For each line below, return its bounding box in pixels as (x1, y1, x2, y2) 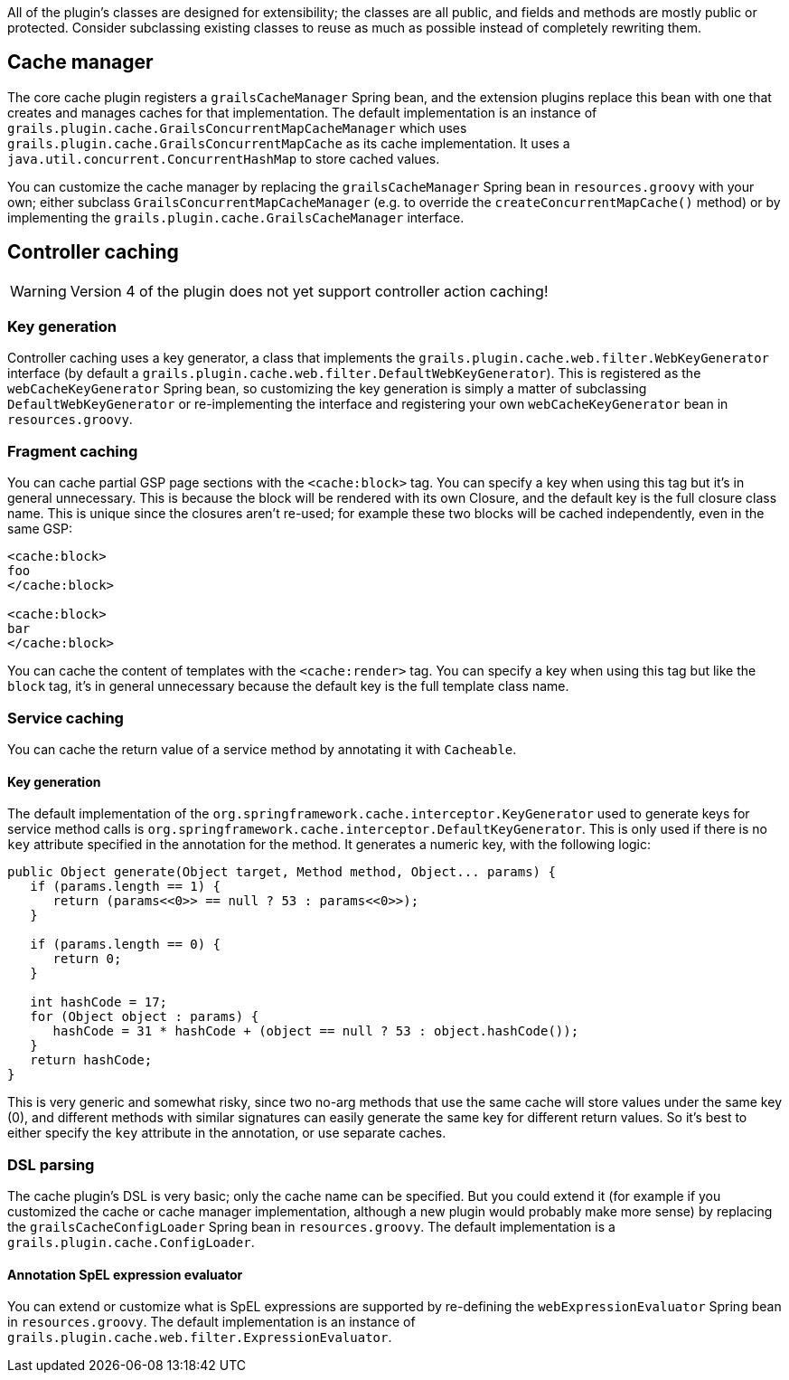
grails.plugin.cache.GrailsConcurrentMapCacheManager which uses (7, 119, 467, 136)
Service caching (7, 708, 124, 727)
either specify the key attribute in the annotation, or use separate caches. (7, 1125, 446, 1141)
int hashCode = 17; (30, 995, 168, 1010)
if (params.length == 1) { (30, 879, 221, 894)
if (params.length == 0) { (30, 937, 221, 952)
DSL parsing (7, 1155, 95, 1174)
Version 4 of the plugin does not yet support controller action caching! (70, 281, 549, 300)
